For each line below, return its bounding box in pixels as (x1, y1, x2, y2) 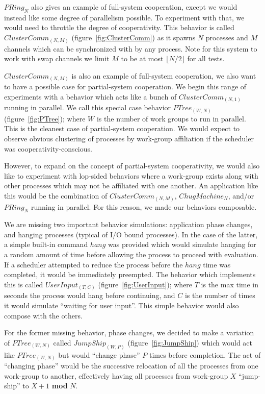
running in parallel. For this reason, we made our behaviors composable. (31, 201, 257, 212)
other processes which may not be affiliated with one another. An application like (4, 180, 258, 191)
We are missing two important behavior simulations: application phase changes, (4, 219, 253, 230)
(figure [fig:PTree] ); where (4, 113, 86, 124)
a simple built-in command (4, 239, 88, 250)
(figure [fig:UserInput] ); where (98, 279, 193, 289)
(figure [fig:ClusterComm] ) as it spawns (71, 32, 196, 42)
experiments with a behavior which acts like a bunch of (4, 91, 177, 102)
